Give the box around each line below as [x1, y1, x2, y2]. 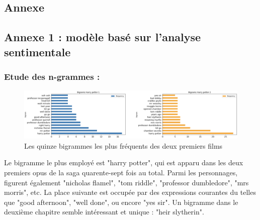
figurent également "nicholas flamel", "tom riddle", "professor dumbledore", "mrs [4, 177, 249, 187]
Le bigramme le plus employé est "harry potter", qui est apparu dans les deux [4, 157, 243, 168]
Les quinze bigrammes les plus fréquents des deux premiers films [24, 140, 223, 151]
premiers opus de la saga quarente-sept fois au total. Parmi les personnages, [4, 167, 238, 178]
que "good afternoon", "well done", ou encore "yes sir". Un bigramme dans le [4, 196, 238, 207]
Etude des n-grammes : [4, 70, 100, 82]
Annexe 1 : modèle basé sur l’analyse [4, 29, 201, 45]
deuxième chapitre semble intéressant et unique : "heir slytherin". [4, 206, 204, 217]
